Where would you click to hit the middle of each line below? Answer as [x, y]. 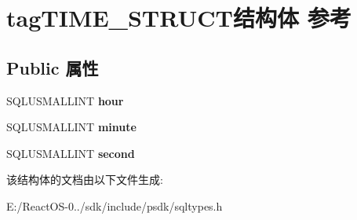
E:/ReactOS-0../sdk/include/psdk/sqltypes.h [115, 205]
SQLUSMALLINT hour [65, 100]
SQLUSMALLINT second [71, 153]
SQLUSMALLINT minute [71, 127]
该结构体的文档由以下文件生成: [85, 180]
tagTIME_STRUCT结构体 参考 [179, 18]
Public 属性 [53, 67]
